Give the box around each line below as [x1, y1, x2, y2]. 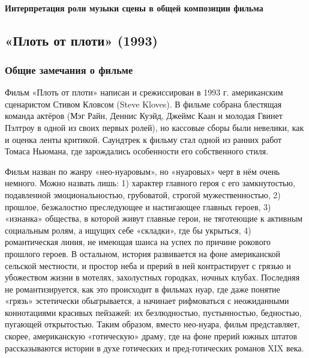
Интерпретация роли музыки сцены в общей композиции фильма [5, 1, 263, 14]
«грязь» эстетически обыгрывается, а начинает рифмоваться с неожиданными [5, 294, 289, 307]
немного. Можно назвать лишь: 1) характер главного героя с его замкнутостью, [5, 177, 295, 189]
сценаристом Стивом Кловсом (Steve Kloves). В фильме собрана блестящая [5, 97, 282, 110]
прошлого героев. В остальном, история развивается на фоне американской [5, 247, 281, 259]
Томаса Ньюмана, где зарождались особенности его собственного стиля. [5, 145, 269, 157]
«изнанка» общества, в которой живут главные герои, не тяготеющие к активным [5, 212, 303, 225]
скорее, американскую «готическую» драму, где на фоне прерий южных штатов [5, 330, 297, 342]
